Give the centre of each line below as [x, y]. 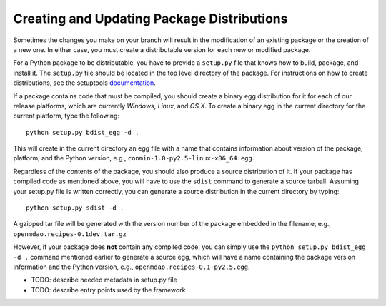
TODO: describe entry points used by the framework [108, 290]
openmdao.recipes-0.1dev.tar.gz [70, 234]
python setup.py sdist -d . [75, 208]
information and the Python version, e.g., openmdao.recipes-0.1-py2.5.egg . [132, 267]
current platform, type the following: [66, 116]
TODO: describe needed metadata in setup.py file [104, 280]
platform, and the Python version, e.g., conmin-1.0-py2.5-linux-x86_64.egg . [134, 158]
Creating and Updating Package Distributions [150, 19]
